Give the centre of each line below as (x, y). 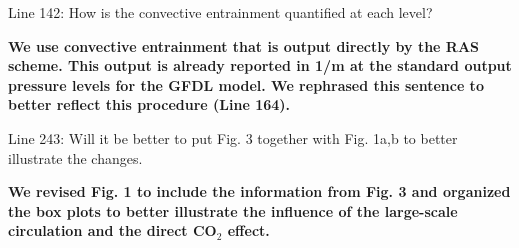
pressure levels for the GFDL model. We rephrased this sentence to (246, 84)
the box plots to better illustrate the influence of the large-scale (233, 210)
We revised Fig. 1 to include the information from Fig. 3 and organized (259, 191)
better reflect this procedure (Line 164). (149, 104)
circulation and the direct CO (112, 230)
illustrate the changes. (75, 157)
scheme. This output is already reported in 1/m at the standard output (260, 65)
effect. (248, 230)
